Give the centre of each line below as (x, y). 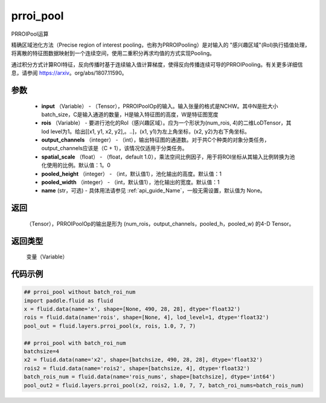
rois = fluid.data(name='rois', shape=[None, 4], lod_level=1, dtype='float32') (146, 317)
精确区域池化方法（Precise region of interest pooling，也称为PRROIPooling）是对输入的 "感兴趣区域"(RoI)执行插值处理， (161, 45)
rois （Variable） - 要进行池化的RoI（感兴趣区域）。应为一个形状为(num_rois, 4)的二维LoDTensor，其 (166, 123)
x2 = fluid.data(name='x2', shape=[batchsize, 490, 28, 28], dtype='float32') (143, 360)
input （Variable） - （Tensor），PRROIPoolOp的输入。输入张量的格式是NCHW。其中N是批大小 (160, 106)
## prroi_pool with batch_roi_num (75, 343)
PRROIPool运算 (30, 34)
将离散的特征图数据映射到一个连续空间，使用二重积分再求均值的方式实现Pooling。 (113, 53)
